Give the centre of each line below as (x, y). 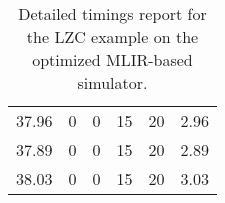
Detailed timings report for (112, 13)
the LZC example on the (112, 36)
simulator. (112, 82)
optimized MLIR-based (112, 59)
